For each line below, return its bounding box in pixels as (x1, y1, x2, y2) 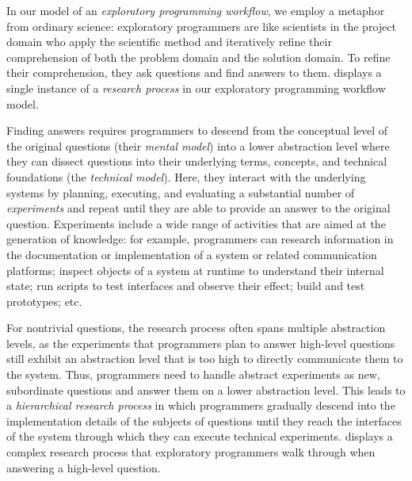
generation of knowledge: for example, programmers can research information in (6, 231, 394, 247)
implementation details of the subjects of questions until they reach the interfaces (6, 412, 402, 429)
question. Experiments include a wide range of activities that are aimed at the (6, 215, 386, 231)
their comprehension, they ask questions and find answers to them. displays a (6, 64, 382, 81)
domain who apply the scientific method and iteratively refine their (6, 33, 332, 50)
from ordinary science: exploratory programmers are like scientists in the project (6, 17, 396, 34)
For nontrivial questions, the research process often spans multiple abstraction (6, 319, 386, 336)
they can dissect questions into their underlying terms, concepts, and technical (6, 153, 387, 170)
